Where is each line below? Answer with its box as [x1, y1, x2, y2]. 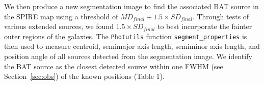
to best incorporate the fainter [157, 21, 252, 32]
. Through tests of [192, 11, 249, 21]
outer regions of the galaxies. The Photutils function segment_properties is [4, 31, 247, 41]
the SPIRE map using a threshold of [4, 11, 118, 21]
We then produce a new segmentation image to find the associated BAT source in [4, 1, 259, 11]
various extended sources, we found [4, 21, 114, 32]
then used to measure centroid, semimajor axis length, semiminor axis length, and [4, 41, 260, 51]
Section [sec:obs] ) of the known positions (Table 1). [4, 71, 165, 81]
